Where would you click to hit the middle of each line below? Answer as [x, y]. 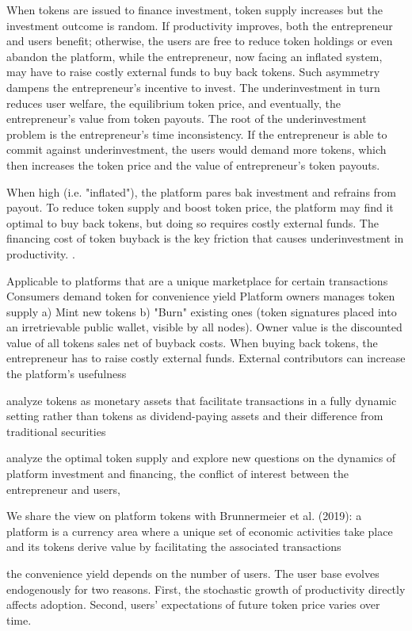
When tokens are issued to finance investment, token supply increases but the [195, 10]
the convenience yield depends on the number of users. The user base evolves [193, 573]
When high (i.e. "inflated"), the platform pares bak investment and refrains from [201, 191]
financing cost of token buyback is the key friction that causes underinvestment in [205, 238]
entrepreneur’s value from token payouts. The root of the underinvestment [187, 119]
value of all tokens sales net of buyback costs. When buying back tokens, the [192, 342]
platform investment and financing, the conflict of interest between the [177, 474]
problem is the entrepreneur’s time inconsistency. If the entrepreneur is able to [197, 134]
